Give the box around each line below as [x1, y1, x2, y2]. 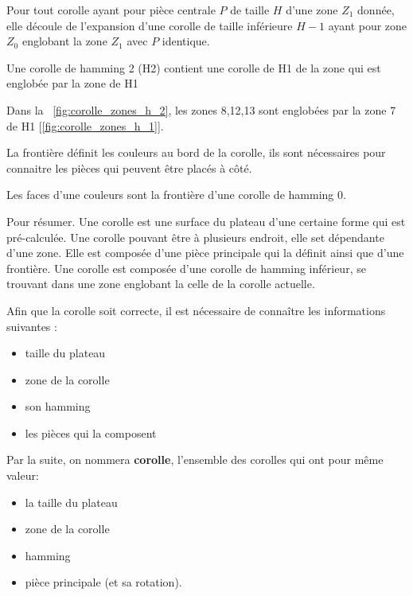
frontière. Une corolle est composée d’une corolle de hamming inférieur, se [6, 259, 366, 276]
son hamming [25, 398, 91, 415]
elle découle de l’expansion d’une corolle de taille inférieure [6, 17, 293, 33]
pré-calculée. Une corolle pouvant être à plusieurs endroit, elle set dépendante [6, 228, 384, 245]
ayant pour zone [328, 17, 407, 33]
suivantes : [6, 317, 57, 334]
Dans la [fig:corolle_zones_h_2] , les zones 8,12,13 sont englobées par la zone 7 [6, 101, 396, 118]
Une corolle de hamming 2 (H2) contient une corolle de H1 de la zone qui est [6, 59, 381, 76]
